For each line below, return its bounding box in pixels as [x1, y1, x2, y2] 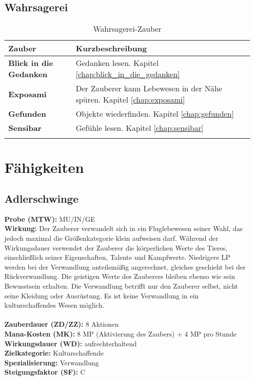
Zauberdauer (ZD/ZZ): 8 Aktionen [4, 319, 119, 329]
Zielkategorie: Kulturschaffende [4, 348, 104, 358]
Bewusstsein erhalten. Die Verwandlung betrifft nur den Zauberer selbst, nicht [4, 280, 238, 291]
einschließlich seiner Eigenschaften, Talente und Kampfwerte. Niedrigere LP [4, 252, 231, 262]
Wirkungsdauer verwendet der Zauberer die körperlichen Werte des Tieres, [4, 242, 228, 253]
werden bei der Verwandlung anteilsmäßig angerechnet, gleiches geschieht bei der [4, 261, 246, 272]
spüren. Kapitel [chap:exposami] [76, 94, 185, 106]
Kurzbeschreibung [76, 42, 147, 54]
